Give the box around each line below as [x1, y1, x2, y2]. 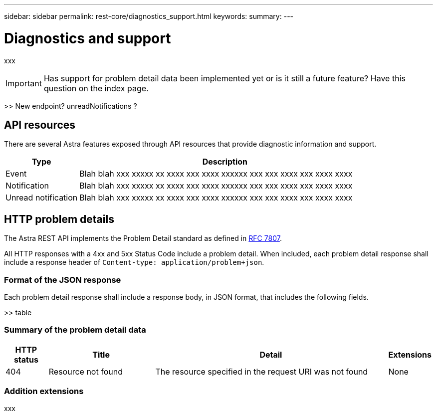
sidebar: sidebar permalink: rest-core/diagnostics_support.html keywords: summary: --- [4, 12, 294, 20]
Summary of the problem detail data [4, 325, 146, 335]
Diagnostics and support [4, 29, 171, 47]
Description [202, 157, 248, 167]
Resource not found [48, 366, 123, 377]
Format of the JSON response [4, 274, 121, 285]
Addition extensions [4, 386, 84, 397]
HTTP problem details [4, 212, 114, 225]
